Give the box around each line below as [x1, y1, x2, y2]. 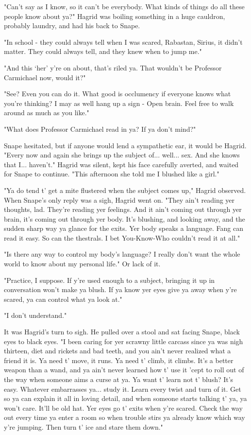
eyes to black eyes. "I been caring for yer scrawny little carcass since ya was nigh [4, 336, 243, 346]
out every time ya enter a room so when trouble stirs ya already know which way [4, 412, 245, 422]
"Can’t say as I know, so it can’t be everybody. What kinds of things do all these [4, 1, 245, 11]
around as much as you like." [4, 107, 89, 118]
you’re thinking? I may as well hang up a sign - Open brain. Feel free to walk [4, 98, 234, 108]
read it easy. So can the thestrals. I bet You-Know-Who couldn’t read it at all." [4, 232, 240, 243]
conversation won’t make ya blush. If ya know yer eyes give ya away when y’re [4, 284, 237, 295]
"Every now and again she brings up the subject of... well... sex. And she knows [4, 150, 240, 160]
